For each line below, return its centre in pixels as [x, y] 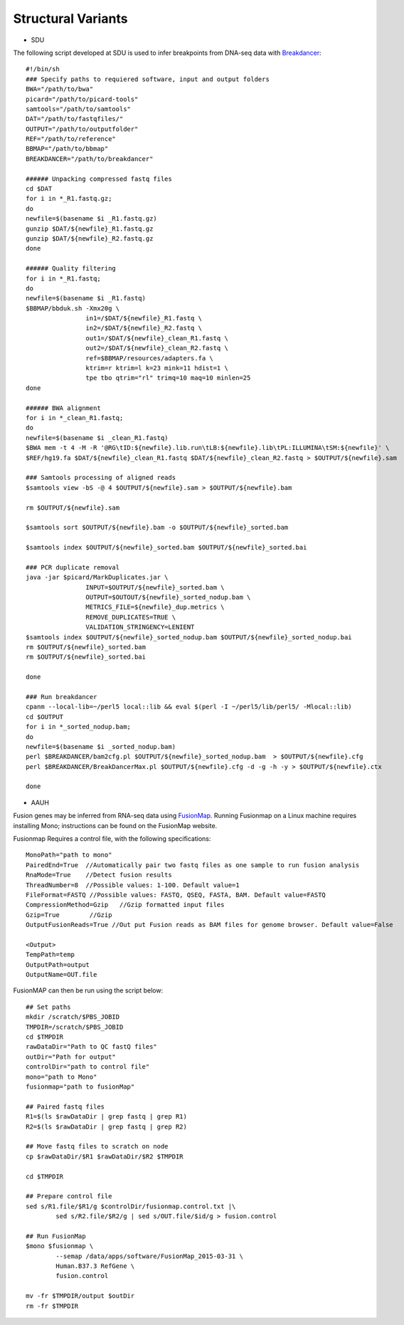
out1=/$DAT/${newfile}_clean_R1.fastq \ [157, 338]
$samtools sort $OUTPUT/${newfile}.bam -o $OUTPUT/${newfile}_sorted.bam [157, 528]
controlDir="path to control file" [88, 1067]
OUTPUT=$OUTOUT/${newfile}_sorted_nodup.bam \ [168, 597]
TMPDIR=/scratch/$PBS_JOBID [75, 1027]
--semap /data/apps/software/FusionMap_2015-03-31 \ [149, 1256]
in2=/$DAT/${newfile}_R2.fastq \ [144, 328]
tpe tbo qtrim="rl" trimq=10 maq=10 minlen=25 [168, 378]
